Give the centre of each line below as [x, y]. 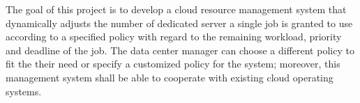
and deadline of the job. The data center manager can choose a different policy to [180, 50]
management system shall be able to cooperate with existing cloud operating [170, 77]
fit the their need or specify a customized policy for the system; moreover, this [173, 64]
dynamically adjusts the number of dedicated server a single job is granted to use [179, 23]
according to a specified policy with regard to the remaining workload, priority [174, 37]
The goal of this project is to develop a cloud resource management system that [176, 9]
